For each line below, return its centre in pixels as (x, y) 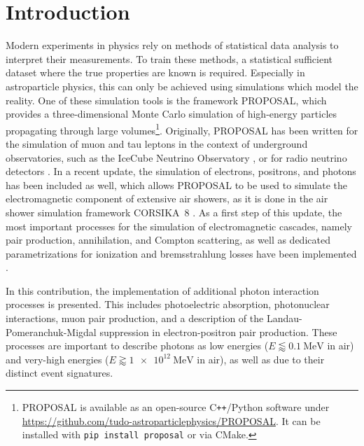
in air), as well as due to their (261, 359)
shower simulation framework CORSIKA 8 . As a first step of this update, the (174, 212)
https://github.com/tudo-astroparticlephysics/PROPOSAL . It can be (171, 420)
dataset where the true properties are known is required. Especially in (155, 72)
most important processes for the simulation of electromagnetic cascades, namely (179, 226)
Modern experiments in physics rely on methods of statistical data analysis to (172, 45)
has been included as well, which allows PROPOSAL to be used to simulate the (177, 184)
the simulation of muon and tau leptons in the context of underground (157, 143)
